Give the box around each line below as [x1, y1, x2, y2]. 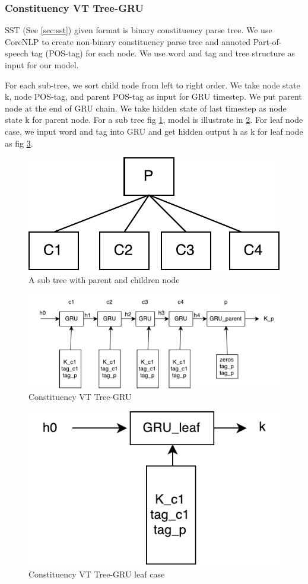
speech [5, 47, 28, 59]
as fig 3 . [5, 137, 33, 149]
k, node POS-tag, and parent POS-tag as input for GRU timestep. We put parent [5, 90, 302, 103]
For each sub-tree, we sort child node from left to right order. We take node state [5, 78, 300, 91]
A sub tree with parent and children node [28, 273, 180, 285]
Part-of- [253, 35, 282, 47]
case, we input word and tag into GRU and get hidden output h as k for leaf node [5, 125, 303, 137]
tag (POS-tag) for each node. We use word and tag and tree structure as [31, 47, 296, 59]
